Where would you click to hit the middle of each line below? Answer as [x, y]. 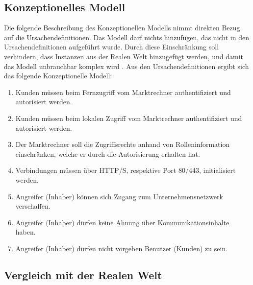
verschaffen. [33, 206]
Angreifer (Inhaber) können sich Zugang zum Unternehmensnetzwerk [119, 196]
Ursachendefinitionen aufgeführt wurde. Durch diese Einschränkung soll [112, 47]
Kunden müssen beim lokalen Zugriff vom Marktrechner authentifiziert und [129, 118]
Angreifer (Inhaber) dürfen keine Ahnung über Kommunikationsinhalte [122, 222]
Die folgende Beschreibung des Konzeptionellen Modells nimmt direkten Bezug [122, 28]
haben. [25, 232]
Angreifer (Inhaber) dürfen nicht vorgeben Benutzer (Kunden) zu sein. [122, 248]
